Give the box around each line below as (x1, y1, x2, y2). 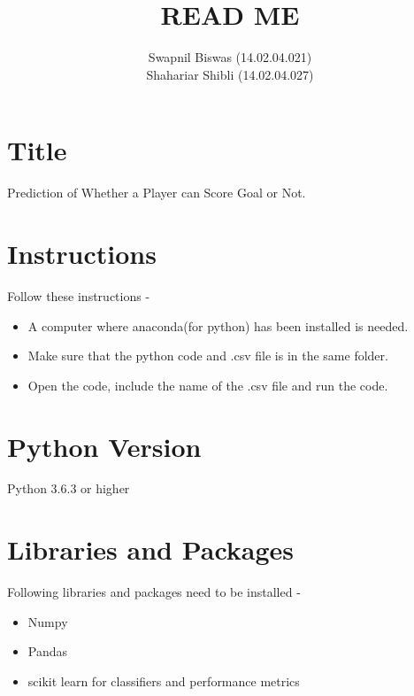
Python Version (7, 428, 202, 464)
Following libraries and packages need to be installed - (7, 583, 301, 601)
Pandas (27, 642, 68, 661)
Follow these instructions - (7, 286, 150, 305)
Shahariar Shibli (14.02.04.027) (146, 65, 314, 83)
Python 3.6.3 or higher (7, 479, 130, 498)
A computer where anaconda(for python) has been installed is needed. (27, 316, 409, 335)
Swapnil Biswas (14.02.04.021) (148, 48, 312, 66)
